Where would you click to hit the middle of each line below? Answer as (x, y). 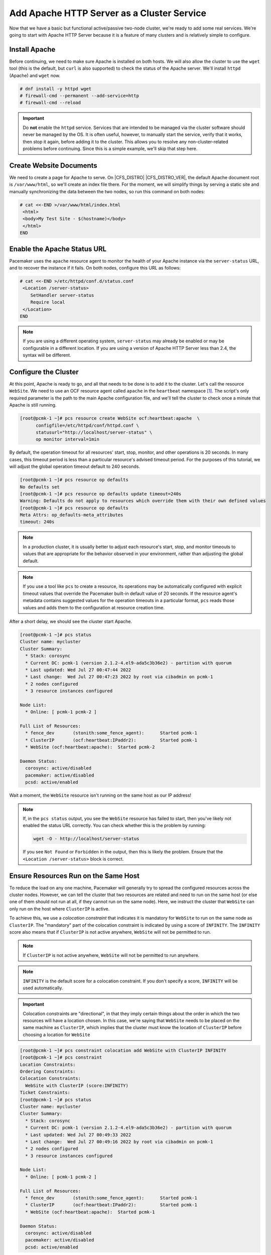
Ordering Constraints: (48, 1072)
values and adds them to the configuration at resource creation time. (94, 607)
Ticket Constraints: (45, 1093)
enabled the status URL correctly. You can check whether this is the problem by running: (114, 825)
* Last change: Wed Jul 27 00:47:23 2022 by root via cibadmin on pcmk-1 (119, 677)
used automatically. (43, 988)
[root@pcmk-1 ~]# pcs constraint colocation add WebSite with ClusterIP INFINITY (123, 1050)
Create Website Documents (53, 165)
